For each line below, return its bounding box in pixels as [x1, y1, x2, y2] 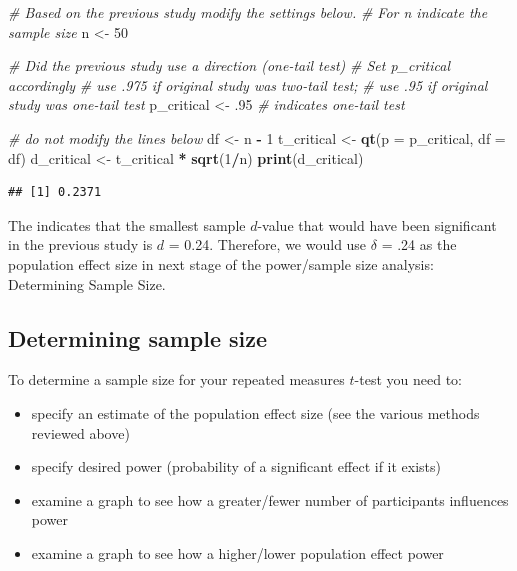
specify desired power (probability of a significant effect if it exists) [31, 456, 442, 477]
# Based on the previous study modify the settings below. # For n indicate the [8, 2, 488, 22]
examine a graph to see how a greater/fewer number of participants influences [31, 489, 509, 510]
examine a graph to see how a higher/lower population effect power [31, 542, 444, 563]
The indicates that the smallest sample [8, 214, 246, 235]
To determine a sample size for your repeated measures [8, 369, 345, 390]
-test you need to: [354, 369, 462, 390]
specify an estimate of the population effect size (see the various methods [31, 402, 480, 423]
